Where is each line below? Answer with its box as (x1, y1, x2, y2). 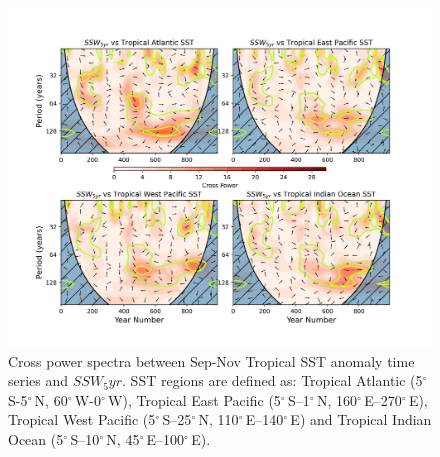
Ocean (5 (8, 429, 64, 450)
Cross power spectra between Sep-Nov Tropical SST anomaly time (8, 350, 415, 371)
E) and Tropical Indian (290, 409, 432, 430)
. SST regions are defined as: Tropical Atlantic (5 (122, 370, 423, 391)
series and (8, 370, 69, 391)
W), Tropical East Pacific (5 (108, 389, 281, 410)
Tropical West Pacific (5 (8, 409, 156, 430)
